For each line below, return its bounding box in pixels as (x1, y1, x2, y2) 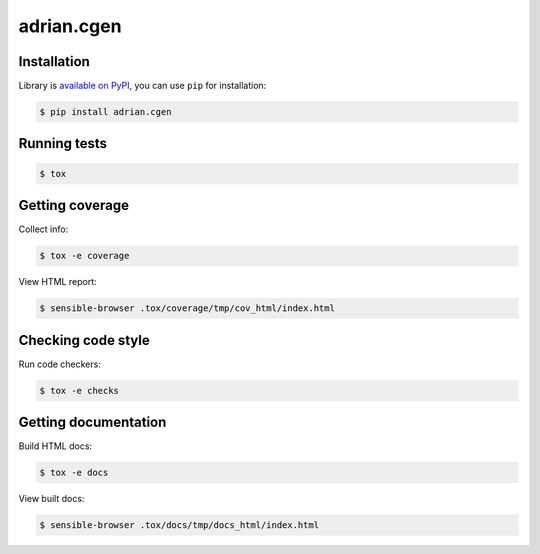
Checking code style (18, 331, 150, 349)
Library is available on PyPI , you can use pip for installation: (18, 80, 267, 92)
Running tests (18, 135, 108, 152)
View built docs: (18, 493, 85, 505)
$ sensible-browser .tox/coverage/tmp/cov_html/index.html (39, 303, 335, 314)
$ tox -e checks (39, 385, 120, 396)
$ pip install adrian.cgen (39, 106, 172, 118)
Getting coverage (18, 197, 130, 214)
